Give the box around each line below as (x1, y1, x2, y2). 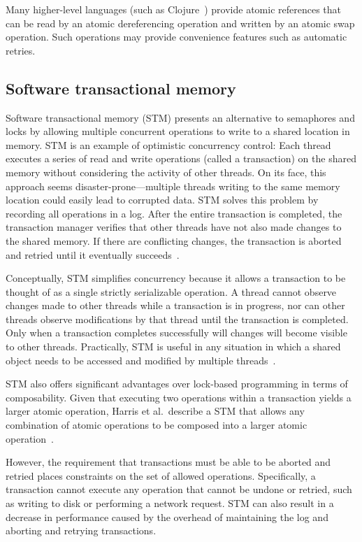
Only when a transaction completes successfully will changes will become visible (6, 325, 347, 340)
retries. (6, 43, 36, 57)
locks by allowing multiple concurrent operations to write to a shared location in (6, 124, 350, 138)
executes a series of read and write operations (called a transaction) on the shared (6, 151, 356, 166)
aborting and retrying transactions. (6, 523, 157, 538)
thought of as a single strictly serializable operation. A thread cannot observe (6, 284, 337, 299)
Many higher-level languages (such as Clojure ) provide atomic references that (6, 2, 341, 16)
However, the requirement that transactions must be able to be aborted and (6, 455, 331, 469)
